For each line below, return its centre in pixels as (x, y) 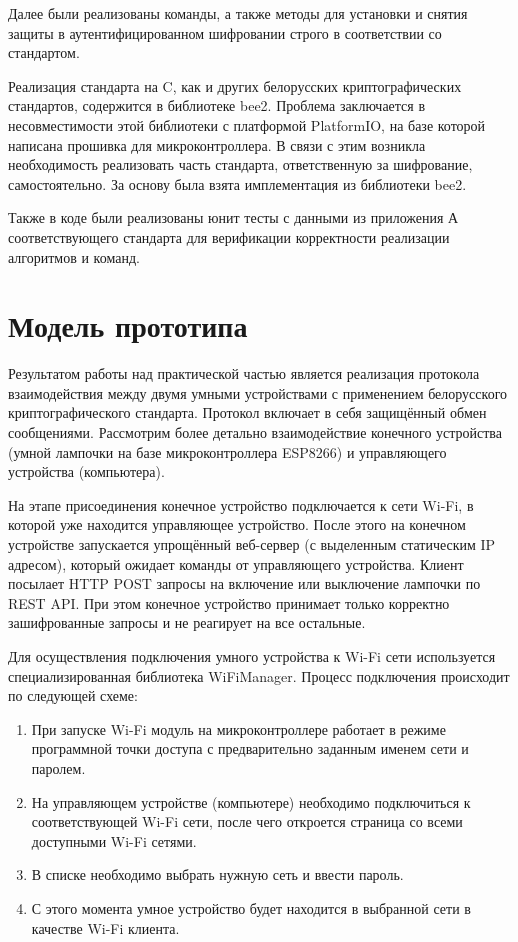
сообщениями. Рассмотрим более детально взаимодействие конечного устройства (255, 432)
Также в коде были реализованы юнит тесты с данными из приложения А (233, 217)
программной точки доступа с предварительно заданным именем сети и (250, 748)
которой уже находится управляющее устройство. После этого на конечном (237, 524)
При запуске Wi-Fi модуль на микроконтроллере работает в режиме (238, 728)
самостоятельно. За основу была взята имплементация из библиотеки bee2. (237, 183)
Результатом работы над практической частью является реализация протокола (244, 373)
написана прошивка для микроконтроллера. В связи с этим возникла (217, 144)
